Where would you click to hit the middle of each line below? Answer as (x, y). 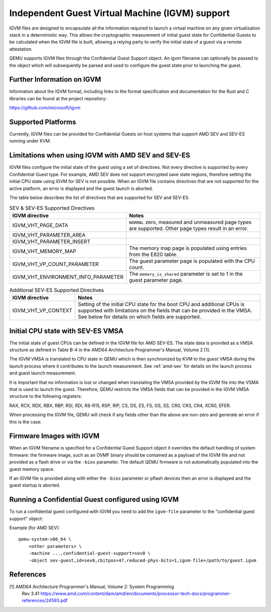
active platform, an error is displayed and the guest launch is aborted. (81, 188)
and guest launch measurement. (43, 373)
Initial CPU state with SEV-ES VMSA (66, 331)
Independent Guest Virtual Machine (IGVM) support (120, 13)
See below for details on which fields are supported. (140, 317)
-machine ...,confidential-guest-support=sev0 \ (89, 553)
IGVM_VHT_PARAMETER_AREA (49, 235)
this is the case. (26, 422)
